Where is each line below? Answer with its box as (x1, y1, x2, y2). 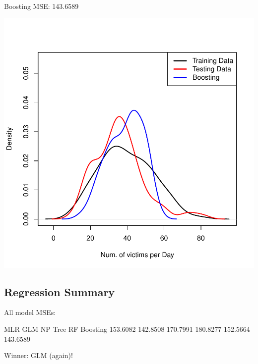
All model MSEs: (4, 307, 56, 317)
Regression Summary (4, 284, 115, 299)
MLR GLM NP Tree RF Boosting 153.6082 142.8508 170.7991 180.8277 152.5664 (4, 323, 250, 334)
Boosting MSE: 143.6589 (4, 1, 79, 11)
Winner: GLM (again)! (4, 350, 73, 361)
